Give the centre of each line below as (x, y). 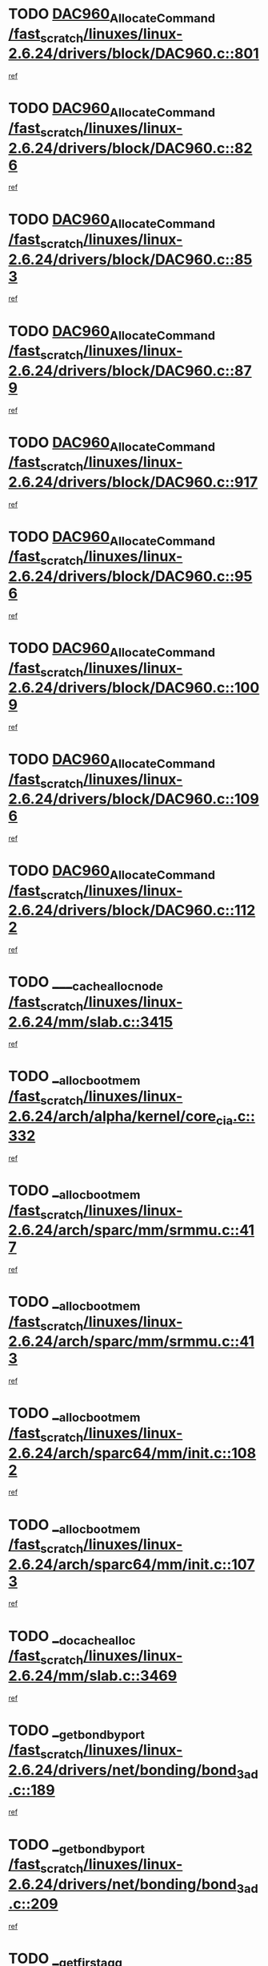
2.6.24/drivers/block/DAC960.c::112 (132, 910)
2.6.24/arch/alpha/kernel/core (112, 1116)
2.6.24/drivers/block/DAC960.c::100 (134, 688)
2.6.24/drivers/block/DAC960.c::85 (130, 259)
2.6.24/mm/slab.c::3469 (93, 1675)
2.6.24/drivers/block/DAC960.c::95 (130, 576)
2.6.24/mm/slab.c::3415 (91, 1022)
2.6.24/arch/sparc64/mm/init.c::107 (132, 1564)
